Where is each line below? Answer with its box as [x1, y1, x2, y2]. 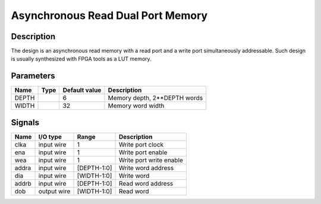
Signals [11, 117, 40, 128]
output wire [38, 187, 71, 195]
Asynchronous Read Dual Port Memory [11, 9, 208, 22]
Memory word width [108, 101, 165, 110]
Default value [62, 86, 102, 94]
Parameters [11, 71, 55, 81]
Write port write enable [118, 156, 184, 164]
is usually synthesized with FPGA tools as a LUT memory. [11, 55, 152, 62]
